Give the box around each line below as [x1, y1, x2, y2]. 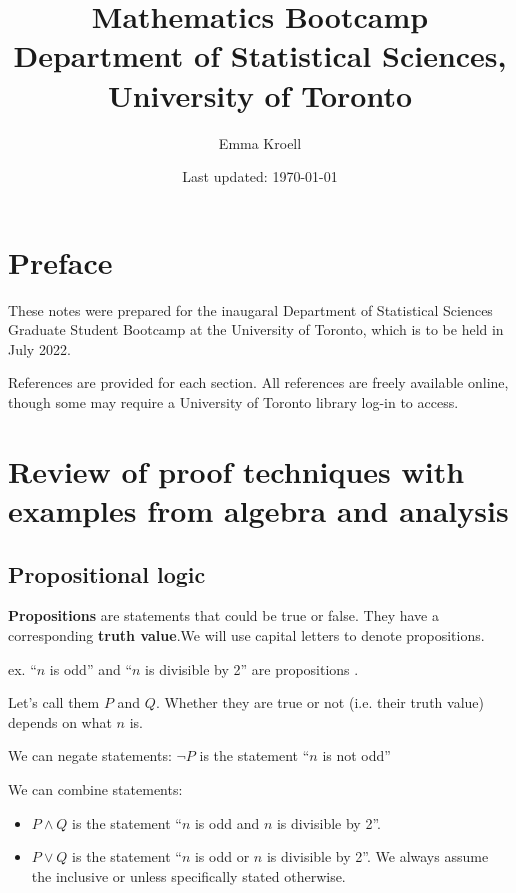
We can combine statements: [8, 778, 183, 799]
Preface [8, 241, 113, 282]
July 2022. [8, 338, 71, 359]
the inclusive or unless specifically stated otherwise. [31, 865, 346, 886]
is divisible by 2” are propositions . [145, 658, 359, 679]
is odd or [194, 846, 250, 867]
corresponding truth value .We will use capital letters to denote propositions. [8, 624, 485, 645]
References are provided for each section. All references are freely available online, [8, 372, 509, 393]
